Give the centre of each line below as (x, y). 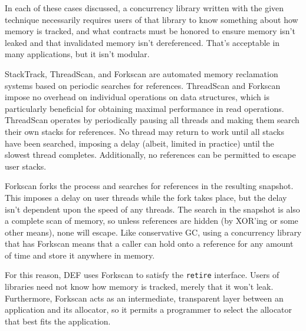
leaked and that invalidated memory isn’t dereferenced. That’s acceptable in (142, 42)
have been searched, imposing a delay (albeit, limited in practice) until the (139, 143)
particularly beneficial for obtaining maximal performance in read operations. (144, 108)
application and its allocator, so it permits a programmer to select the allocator (149, 310)
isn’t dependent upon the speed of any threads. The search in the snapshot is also (152, 209)
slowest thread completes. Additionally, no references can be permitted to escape (150, 155)
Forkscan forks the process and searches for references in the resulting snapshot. (149, 186)
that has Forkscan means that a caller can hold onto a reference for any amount (149, 244)
